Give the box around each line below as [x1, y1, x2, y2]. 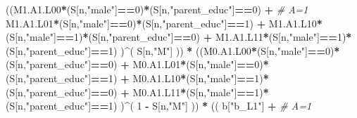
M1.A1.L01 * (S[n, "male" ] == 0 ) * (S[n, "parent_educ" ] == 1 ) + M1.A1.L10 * [6, 15, 322, 30]
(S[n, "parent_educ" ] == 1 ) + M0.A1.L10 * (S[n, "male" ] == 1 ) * [6, 70, 269, 85]
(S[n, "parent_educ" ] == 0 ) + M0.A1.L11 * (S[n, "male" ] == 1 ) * [6, 84, 269, 99]
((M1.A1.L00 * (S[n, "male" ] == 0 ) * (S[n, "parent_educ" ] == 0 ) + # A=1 [6, 2, 308, 16]
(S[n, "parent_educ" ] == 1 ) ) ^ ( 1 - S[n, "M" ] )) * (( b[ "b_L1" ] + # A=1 [6, 98, 312, 113]
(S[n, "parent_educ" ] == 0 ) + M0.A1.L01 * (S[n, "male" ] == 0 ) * [6, 57, 269, 72]
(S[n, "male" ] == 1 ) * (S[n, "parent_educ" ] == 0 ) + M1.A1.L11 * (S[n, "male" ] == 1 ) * [6, 29, 352, 44]
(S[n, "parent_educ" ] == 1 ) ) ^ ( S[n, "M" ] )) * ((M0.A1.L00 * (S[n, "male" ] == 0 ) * [6, 43, 340, 58]
